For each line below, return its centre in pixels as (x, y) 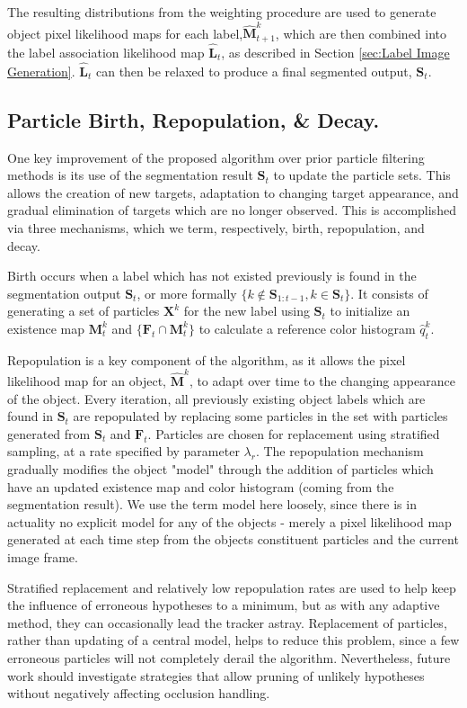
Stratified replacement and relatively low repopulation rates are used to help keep (232, 587)
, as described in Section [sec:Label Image (335, 52)
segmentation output (64, 293)
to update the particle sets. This (362, 175)
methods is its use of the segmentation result (130, 175)
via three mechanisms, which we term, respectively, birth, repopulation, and (216, 227)
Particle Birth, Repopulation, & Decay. (194, 119)
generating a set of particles (84, 311)
